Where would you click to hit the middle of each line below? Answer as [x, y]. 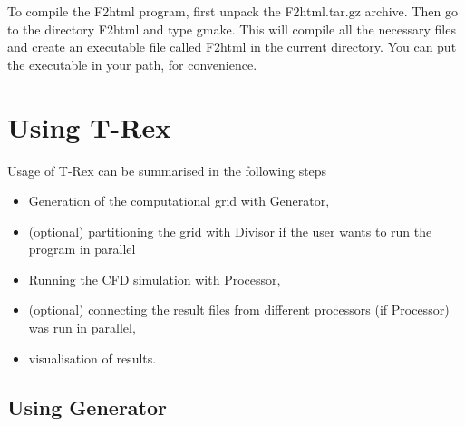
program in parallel [82, 249]
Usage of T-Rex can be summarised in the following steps [167, 170]
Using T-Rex [89, 126]
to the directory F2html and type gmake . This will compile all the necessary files [232, 29]
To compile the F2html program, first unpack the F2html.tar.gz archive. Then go [232, 11]
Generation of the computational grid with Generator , [179, 201]
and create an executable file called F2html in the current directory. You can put [232, 47]
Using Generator [87, 407]
